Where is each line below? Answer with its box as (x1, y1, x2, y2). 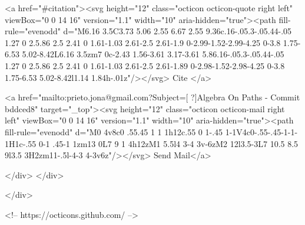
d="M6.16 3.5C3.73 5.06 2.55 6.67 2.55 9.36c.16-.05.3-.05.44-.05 (63, 25, 292, 37)
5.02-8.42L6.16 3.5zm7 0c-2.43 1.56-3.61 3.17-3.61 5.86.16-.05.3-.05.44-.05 (22, 48, 284, 60)
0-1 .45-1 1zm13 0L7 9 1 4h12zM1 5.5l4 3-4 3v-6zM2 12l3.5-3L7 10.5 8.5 (38, 137, 299, 149)
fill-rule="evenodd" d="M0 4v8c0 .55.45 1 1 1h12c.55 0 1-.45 (5, 125, 223, 138)
